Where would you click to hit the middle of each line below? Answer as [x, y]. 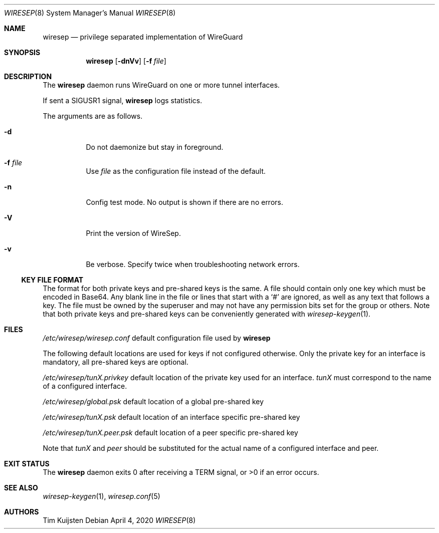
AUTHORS [22, 512]
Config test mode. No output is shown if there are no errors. [184, 202]
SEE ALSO [21, 488]
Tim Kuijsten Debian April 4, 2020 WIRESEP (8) [119, 520]
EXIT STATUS [27, 464]
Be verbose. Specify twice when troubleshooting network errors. [193, 264]
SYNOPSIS [22, 52]
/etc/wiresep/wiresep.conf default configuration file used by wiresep [157, 338]
